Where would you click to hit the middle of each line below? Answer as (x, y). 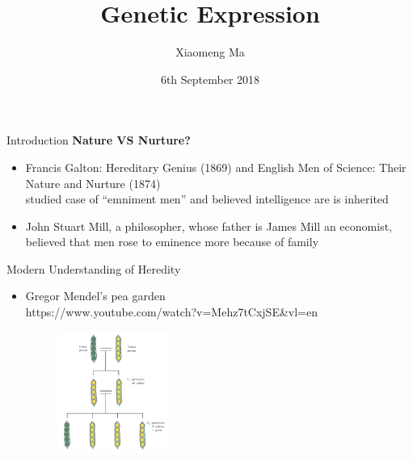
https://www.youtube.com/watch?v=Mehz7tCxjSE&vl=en (171, 312)
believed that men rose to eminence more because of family (172, 242)
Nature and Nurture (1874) (93, 183)
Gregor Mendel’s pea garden (95, 296)
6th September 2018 (210, 79)
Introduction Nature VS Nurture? (99, 140)
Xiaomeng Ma (210, 52)
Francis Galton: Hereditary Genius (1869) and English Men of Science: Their (216, 167)
